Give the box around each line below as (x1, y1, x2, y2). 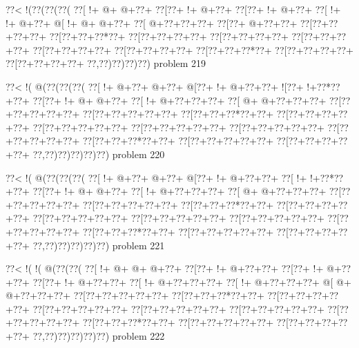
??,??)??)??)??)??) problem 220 (32, 146, 165, 161)
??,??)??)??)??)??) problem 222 (32, 329, 165, 343)
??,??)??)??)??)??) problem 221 (32, 238, 165, 252)
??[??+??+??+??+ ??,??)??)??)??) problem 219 (6, 56, 206, 70)
